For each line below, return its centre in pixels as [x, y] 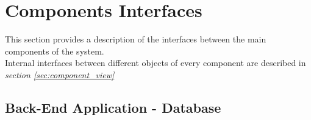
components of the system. [55, 51]
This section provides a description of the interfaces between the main [136, 39]
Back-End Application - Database [113, 107]
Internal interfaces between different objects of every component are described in [155, 63]
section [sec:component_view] [60, 74]
